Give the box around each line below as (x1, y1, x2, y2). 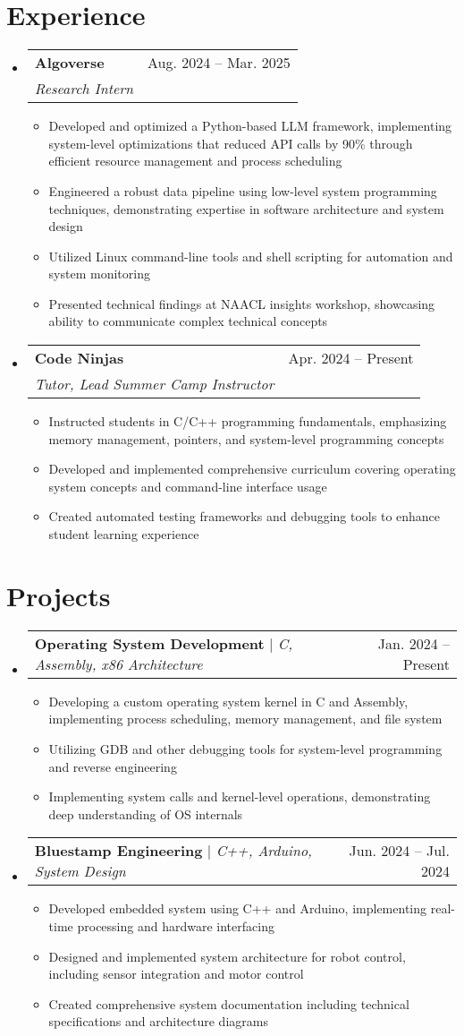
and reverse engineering (48, 757, 177, 775)
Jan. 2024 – (377, 632, 450, 654)
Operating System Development (34, 632, 265, 654)
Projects (6, 577, 111, 613)
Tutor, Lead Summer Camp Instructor (34, 373, 274, 395)
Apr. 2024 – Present (288, 347, 414, 369)
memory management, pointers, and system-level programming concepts (48, 429, 444, 448)
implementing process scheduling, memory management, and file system (48, 709, 443, 728)
